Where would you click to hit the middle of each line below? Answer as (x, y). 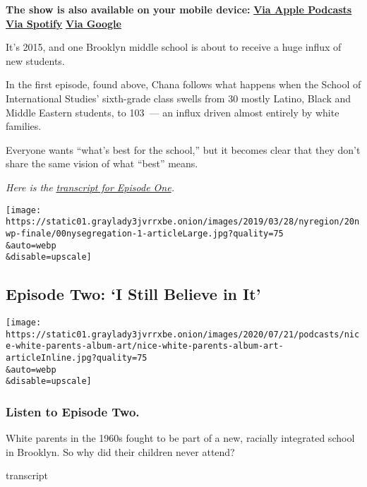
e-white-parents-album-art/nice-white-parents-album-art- (145, 346)
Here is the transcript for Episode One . (90, 187)
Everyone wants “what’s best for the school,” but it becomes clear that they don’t (183, 149)
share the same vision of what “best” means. (102, 163)
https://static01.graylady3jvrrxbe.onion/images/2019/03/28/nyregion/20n (183, 222)
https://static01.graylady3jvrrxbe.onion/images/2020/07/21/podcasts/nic (183, 334)
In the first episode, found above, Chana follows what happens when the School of (183, 84)
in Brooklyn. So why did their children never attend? (120, 451)
